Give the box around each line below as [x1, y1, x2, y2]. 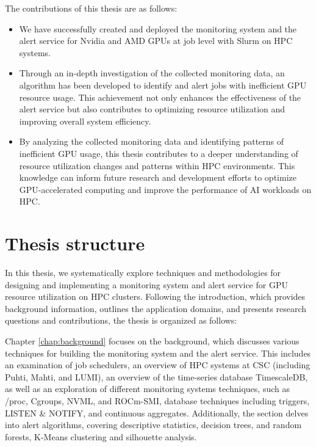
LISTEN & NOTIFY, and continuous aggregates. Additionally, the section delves [5, 406, 309, 419]
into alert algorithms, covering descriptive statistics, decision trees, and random [5, 418, 302, 431]
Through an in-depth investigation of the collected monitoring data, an [19, 67, 285, 79]
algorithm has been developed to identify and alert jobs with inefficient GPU [19, 78, 307, 91]
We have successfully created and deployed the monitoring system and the [19, 22, 297, 35]
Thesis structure [5, 231, 145, 256]
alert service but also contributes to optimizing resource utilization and [19, 103, 285, 115]
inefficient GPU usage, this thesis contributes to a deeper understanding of [19, 147, 298, 159]
